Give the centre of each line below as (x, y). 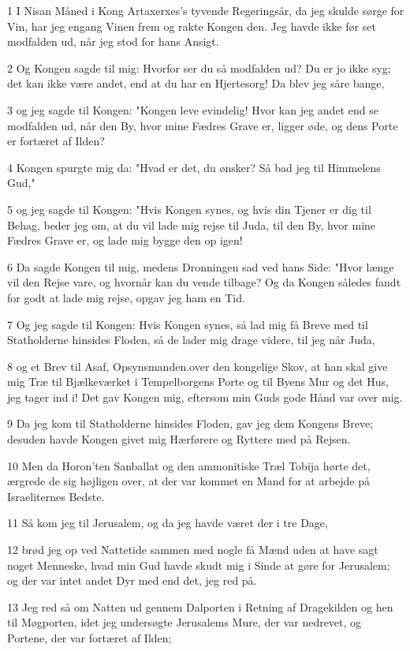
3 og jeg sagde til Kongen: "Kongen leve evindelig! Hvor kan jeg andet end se (193, 109)
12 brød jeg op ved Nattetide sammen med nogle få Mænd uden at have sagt (193, 550)
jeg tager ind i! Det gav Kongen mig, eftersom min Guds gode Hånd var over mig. (205, 397)
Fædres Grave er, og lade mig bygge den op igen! (125, 240)
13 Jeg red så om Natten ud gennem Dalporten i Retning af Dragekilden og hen (200, 606)
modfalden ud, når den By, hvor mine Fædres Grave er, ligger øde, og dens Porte (203, 125)
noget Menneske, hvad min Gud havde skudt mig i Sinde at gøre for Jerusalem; (199, 565)
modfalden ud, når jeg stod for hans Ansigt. (113, 41)
